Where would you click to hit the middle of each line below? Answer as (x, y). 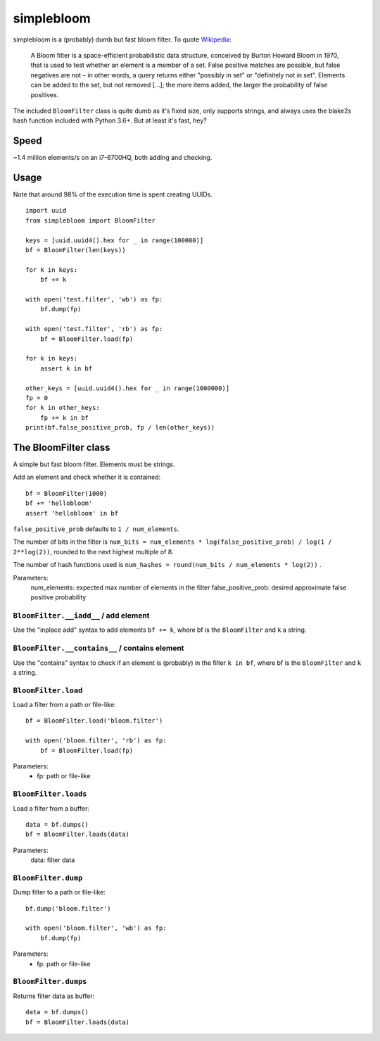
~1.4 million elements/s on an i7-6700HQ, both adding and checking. (113, 158)
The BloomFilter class (62, 447)
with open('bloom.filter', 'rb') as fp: (96, 741)
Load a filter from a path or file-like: (64, 705)
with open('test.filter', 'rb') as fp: (94, 329)
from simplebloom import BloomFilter (91, 220)
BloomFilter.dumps (50, 981)
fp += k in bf (64, 418)
